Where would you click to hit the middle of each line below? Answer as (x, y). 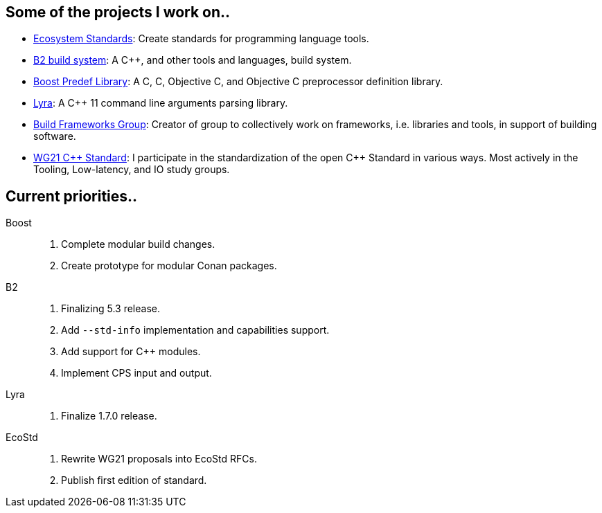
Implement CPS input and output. (136, 373)
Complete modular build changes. (138, 244)
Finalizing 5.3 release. (110, 309)
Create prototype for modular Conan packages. (169, 266)
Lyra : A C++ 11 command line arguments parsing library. (161, 103)
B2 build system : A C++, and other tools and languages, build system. (193, 60)
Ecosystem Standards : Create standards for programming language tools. (201, 39)
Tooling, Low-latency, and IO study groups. (132, 170)
